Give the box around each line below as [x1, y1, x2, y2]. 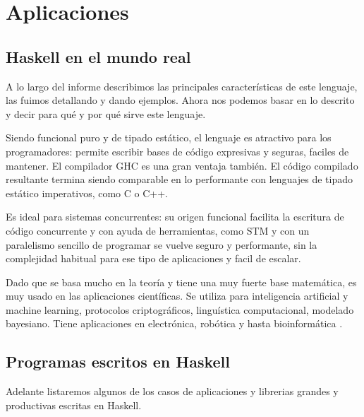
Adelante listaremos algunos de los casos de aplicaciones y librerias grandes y [6, 384, 339, 399]
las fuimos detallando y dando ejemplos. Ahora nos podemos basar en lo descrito [6, 93, 355, 107]
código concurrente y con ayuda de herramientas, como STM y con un [6, 223, 310, 237]
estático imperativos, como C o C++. [6, 185, 168, 200]
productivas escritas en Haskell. [6, 397, 142, 412]
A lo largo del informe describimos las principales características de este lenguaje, [6, 78, 358, 93]
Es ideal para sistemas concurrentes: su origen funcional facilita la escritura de [6, 209, 344, 224]
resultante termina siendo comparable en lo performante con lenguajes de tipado [6, 172, 353, 187]
